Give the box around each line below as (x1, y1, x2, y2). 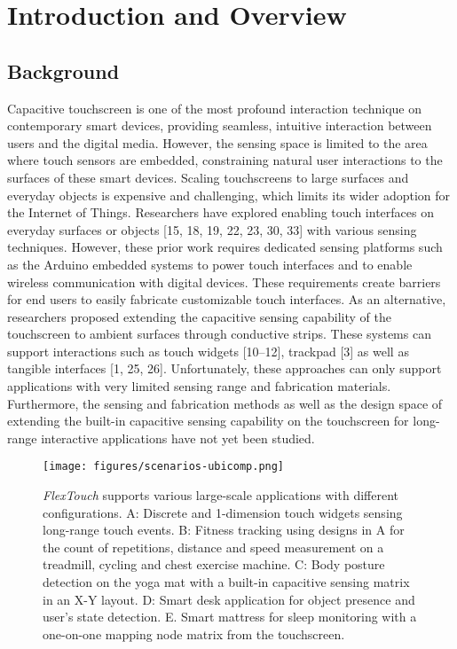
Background (7, 57, 120, 84)
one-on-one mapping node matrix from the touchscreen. (43, 624, 345, 643)
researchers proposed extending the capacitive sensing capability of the (7, 307, 391, 325)
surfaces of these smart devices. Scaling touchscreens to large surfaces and (7, 168, 409, 186)
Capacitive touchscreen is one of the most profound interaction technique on (7, 98, 422, 117)
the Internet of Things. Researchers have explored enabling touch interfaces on (7, 203, 434, 222)
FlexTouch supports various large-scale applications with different (43, 486, 398, 504)
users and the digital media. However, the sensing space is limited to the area (7, 133, 428, 152)
